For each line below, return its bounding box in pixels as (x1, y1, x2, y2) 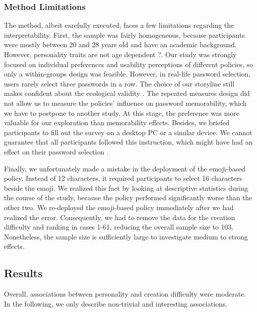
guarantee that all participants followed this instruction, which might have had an (4, 137, 253, 147)
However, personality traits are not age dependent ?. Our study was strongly (4, 49, 237, 59)
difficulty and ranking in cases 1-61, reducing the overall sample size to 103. (4, 222, 234, 232)
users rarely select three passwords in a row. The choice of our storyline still (4, 78, 235, 88)
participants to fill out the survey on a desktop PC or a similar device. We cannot (4, 127, 253, 137)
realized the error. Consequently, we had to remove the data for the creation (4, 212, 235, 222)
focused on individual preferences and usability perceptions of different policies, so (4, 59, 253, 69)
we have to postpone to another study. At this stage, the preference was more (4, 107, 239, 118)
